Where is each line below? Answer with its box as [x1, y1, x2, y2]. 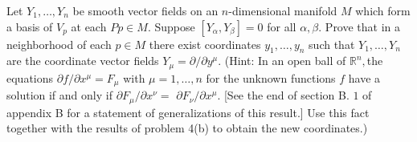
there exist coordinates [149, 35, 261, 52]
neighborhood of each [6, 35, 112, 52]
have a [348, 69, 381, 86]
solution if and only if [6, 87, 112, 103]
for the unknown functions [206, 69, 336, 86]
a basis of [6, 18, 53, 34]
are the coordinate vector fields [6, 52, 159, 69]
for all [267, 18, 296, 34]
